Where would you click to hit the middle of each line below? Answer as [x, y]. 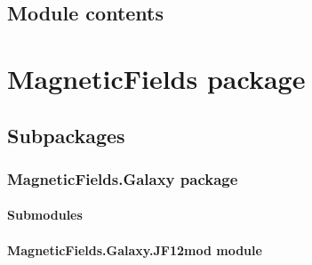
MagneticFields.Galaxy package [123, 178]
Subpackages [66, 135]
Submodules [45, 215]
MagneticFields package [156, 78]
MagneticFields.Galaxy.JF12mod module [135, 249]
